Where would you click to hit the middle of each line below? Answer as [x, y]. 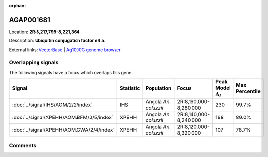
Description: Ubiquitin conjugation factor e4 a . [57, 41]
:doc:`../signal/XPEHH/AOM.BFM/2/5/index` [63, 117]
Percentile [249, 91]
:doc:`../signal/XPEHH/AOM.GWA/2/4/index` [63, 130]
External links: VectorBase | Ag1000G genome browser [65, 50]
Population [158, 88]
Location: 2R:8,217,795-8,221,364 [44, 32]
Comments [23, 145]
